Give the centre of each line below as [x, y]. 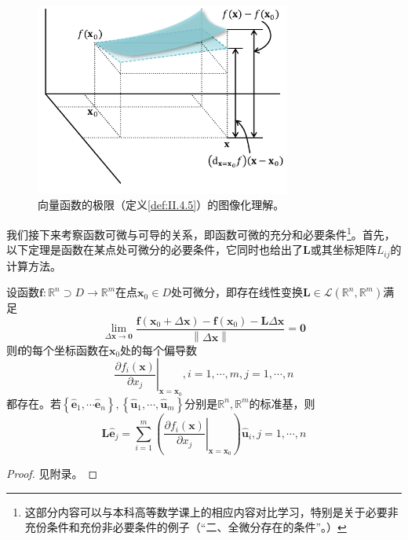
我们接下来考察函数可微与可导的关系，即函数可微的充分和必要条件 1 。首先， [201, 233]
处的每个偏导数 [159, 349]
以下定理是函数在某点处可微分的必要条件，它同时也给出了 [155, 250]
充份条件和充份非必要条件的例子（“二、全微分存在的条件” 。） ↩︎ [186, 527]
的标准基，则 [282, 403]
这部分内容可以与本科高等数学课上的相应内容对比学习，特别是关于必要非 [211, 511]
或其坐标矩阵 [343, 250]
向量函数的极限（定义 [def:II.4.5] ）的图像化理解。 [161, 205]
